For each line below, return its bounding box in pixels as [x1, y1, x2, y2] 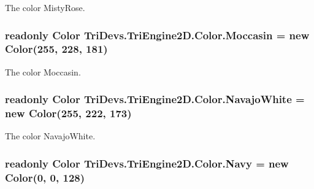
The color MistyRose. [5, 1, 85, 13]
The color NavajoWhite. [5, 129, 96, 142]
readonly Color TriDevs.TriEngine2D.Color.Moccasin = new [5, 27, 310, 42]
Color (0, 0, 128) [5, 169, 85, 185]
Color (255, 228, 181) [5, 41, 108, 56]
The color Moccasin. [5, 65, 81, 78]
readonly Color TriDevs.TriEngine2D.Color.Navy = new [5, 155, 289, 171]
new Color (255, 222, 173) [5, 106, 132, 121]
